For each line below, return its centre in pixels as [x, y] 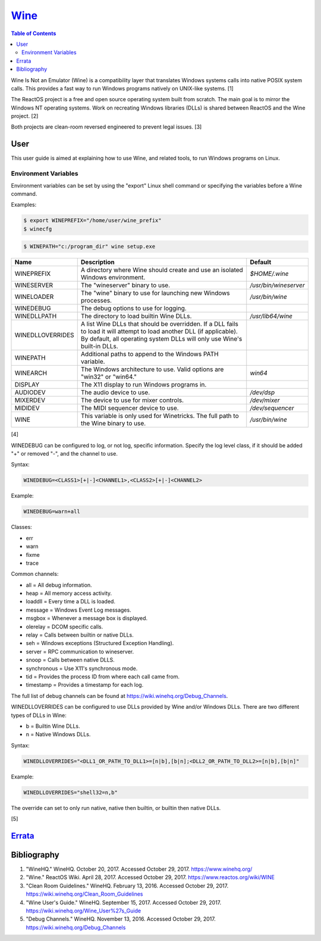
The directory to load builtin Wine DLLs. [136, 316]
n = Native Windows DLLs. [58, 734]
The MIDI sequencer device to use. [130, 408]
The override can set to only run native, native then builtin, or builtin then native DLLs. [116, 808]
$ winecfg [38, 229]
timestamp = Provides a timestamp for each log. [85, 685]
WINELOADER [34, 297]
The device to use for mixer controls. [132, 400]
